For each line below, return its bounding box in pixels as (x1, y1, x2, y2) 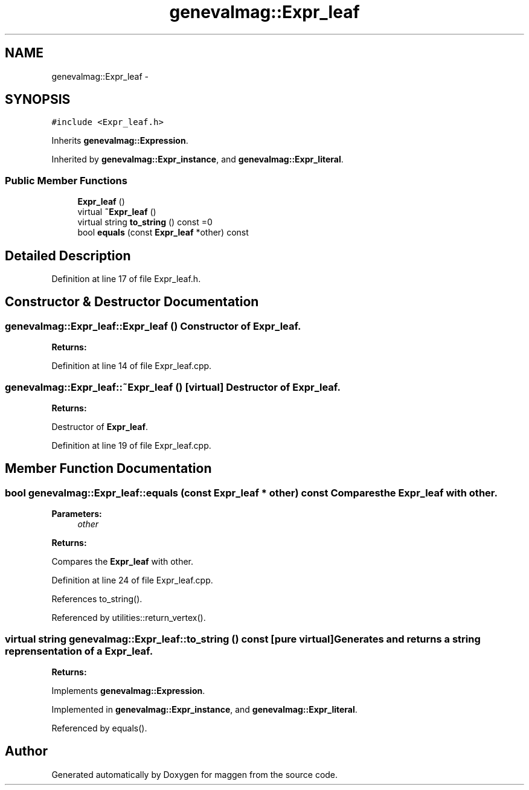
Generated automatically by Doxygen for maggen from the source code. (51, 769, 338, 780)
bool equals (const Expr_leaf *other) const (77, 227, 249, 238)
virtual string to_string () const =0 (77, 217, 213, 228)
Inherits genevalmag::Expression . (51, 135, 188, 146)
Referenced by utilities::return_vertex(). (51, 612, 206, 623)
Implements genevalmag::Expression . (51, 685, 205, 696)
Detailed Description (5, 248, 131, 263)
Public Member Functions (5, 174, 127, 187)
